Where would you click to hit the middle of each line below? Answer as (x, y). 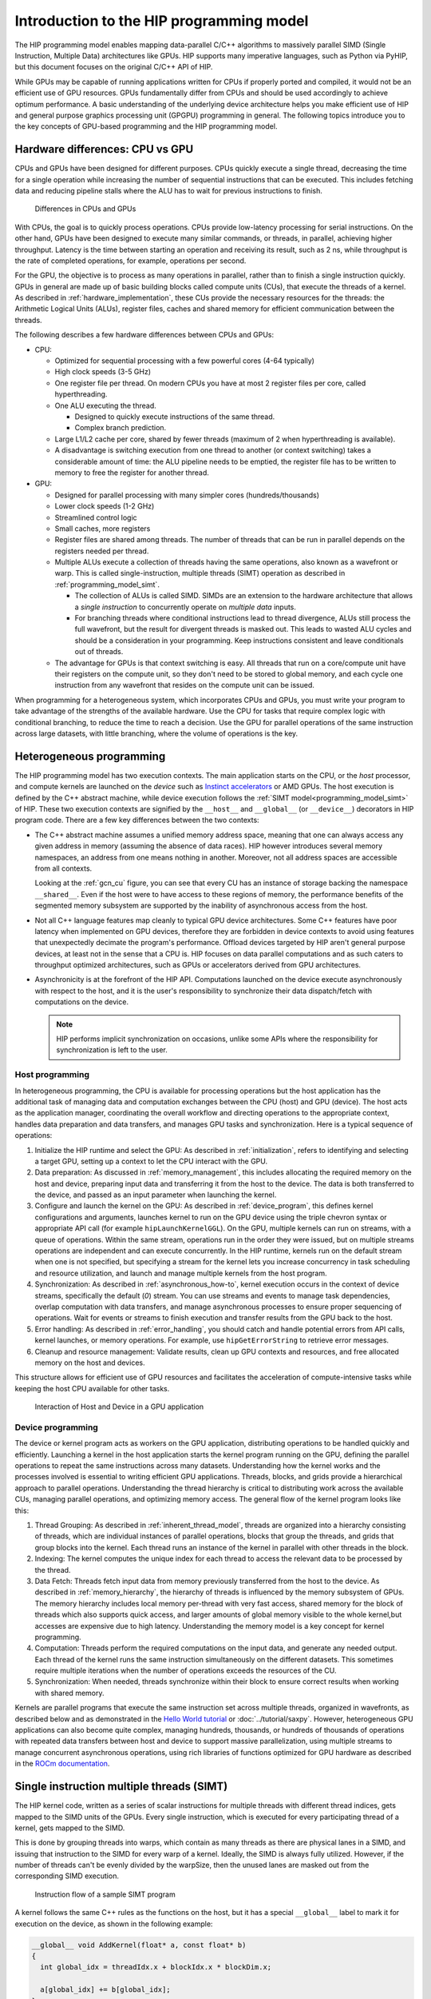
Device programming (57, 1427)
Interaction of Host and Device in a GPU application (119, 1406)
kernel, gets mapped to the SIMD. (70, 1828)
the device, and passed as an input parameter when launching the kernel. (156, 1195)
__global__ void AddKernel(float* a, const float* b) (139, 1945)
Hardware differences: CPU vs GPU (104, 149)
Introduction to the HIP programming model (162, 21)
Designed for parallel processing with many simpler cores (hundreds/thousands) (187, 495)
